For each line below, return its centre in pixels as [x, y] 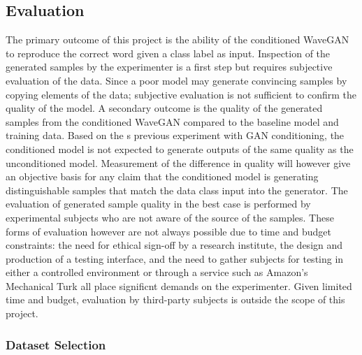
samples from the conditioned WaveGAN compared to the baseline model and [172, 121]
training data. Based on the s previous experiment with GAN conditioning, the [175, 135]
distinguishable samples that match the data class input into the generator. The [177, 190]
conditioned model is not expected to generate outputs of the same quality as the [180, 148]
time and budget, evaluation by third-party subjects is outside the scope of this [175, 299]
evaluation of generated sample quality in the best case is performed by [158, 204]
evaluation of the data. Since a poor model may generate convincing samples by [176, 80]
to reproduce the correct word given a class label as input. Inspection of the [168, 53]
